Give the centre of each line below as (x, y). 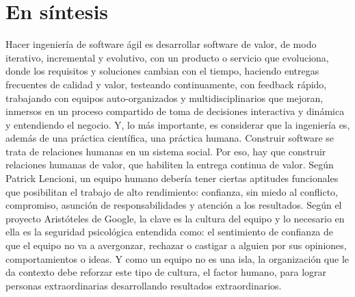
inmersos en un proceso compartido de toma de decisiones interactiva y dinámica (175, 111)
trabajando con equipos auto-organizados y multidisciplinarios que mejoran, (165, 98)
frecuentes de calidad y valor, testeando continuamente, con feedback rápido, (166, 84)
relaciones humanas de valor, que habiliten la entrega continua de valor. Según (170, 165)
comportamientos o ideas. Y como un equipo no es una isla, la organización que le (177, 258)
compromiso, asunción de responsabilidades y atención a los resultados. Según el (174, 205)
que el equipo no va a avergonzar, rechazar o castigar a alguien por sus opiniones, (176, 245)
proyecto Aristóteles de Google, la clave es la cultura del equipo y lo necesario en (175, 218)
